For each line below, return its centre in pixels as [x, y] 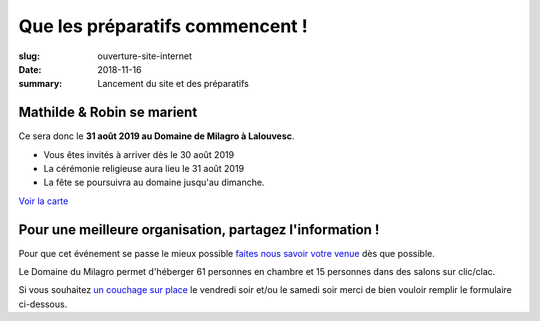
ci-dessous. [43, 304]
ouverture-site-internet [145, 56]
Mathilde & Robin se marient [108, 112]
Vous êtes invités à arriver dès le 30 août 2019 [139, 154]
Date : [30, 69]
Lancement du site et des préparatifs [173, 84]
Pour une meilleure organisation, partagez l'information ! [199, 229]
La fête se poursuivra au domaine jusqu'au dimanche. [154, 182]
